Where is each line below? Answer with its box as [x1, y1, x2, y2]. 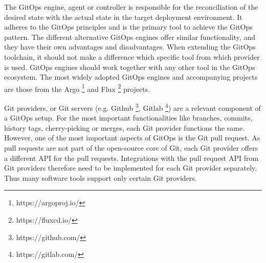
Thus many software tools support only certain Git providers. [4, 172, 197, 183]
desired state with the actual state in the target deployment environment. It [4, 11, 242, 22]
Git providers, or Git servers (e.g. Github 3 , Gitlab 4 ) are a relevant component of [4, 101, 261, 113]
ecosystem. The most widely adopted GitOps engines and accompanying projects [4, 71, 258, 82]
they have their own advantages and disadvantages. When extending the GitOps [4, 41, 256, 52]
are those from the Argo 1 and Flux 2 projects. [4, 82, 150, 94]
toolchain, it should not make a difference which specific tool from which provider [4, 51, 260, 62]
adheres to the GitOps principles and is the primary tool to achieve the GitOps [4, 21, 253, 32]
